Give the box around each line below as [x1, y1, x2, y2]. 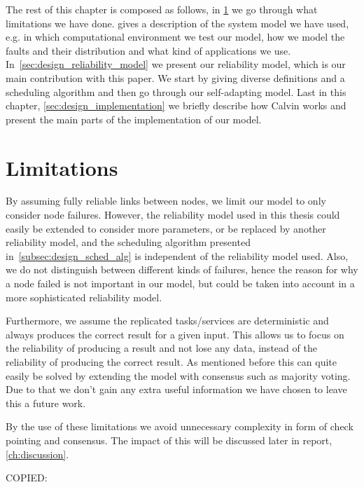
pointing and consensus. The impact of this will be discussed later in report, [6, 432, 332, 447]
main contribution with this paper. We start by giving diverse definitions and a [6, 70, 345, 85]
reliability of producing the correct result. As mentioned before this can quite [6, 355, 337, 369]
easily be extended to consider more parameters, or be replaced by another [6, 221, 326, 235]
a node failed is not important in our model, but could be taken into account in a [6, 276, 355, 291]
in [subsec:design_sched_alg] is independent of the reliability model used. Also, [6, 248, 349, 263]
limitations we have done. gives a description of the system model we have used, [6, 15, 349, 30]
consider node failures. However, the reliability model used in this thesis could [6, 207, 340, 222]
